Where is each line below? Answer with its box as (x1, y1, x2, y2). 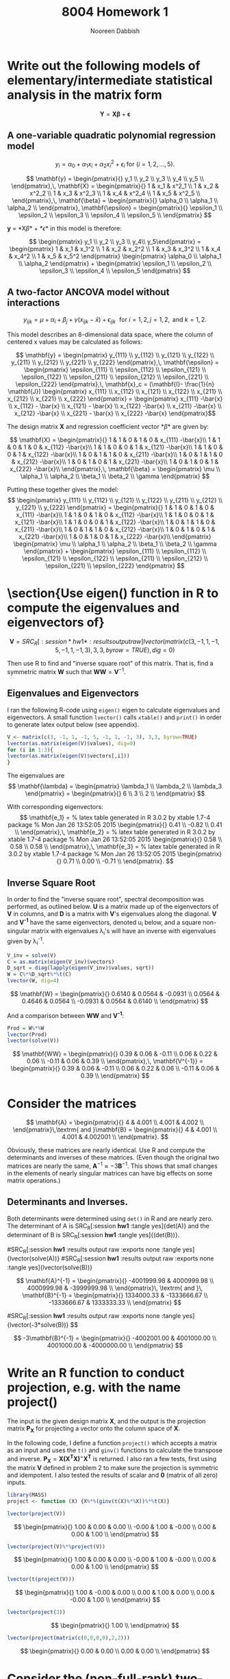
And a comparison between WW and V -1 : (7, 1010, 125, 1019)
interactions (7, 297, 60, 309)
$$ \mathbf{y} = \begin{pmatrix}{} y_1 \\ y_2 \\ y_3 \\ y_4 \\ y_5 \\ (26, 174, 204, 182)
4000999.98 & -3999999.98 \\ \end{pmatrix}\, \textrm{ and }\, (27, 1284, 203, 1292)
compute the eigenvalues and (7, 600, 180, 615)
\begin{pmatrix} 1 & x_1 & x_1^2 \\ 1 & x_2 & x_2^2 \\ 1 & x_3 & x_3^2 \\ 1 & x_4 (9, 245, 221, 253)
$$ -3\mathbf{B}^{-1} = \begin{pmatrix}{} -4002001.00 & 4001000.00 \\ (13, 1334, 217, 1342)
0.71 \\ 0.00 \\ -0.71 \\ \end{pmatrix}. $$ (63, 857, 174, 865)
